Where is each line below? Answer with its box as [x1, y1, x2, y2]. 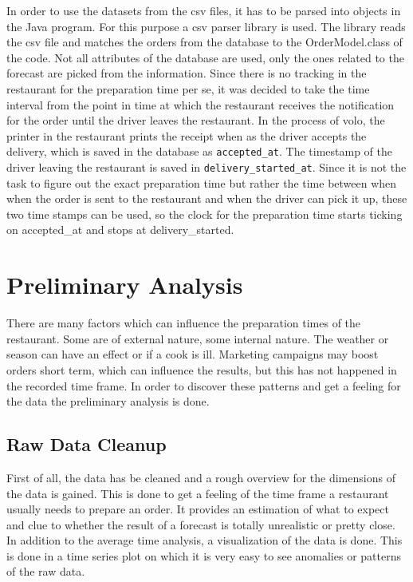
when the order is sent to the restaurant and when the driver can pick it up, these [6, 190, 407, 207]
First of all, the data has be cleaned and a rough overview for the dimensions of [6, 469, 395, 485]
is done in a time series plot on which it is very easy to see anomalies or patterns [6, 547, 401, 564]
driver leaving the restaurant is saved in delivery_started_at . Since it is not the [6, 159, 407, 175]
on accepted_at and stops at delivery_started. [6, 221, 234, 238]
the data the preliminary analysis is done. [6, 393, 210, 410]
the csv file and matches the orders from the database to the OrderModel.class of [6, 34, 403, 50]
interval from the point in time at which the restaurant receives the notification [6, 96, 395, 113]
